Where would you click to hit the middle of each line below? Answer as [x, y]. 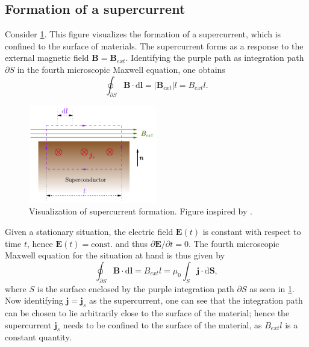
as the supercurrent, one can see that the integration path [196, 300]
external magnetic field [47, 58]
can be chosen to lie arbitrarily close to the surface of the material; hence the [147, 313]
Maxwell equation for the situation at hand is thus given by [115, 255]
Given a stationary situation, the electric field [89, 232]
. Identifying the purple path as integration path [215, 58]
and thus [132, 243]
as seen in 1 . [272, 288]
